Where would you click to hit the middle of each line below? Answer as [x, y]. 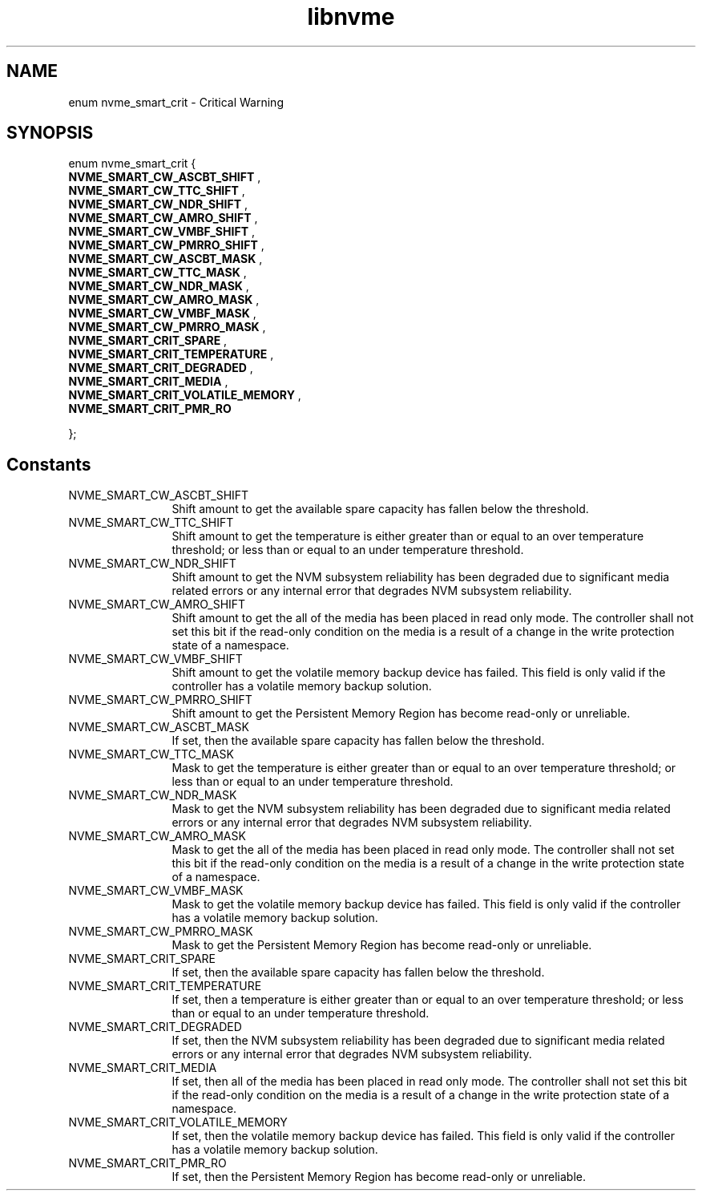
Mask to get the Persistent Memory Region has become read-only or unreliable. [382, 945]
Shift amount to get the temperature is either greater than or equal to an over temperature [408, 536]
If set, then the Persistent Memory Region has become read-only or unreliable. [379, 1177]
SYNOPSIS [50, 133]
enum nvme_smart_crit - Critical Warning [176, 102]
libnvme [351, 17]
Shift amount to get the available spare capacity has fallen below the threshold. [380, 509]
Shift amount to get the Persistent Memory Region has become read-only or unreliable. [401, 714]
